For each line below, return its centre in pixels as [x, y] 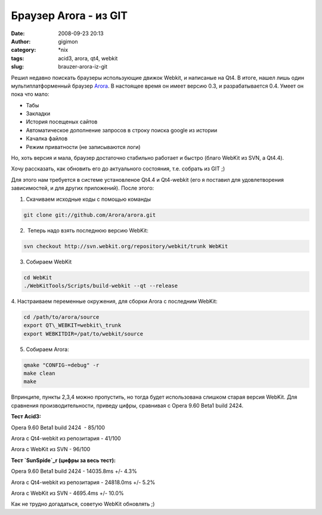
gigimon [68, 41]
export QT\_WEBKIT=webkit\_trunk [72, 325]
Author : [21, 41]
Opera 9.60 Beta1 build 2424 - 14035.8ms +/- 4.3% [74, 471]
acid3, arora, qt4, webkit [88, 58]
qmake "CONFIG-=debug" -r [61, 365]
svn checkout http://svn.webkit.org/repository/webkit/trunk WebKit [126, 246]
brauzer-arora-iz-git [83, 67]
